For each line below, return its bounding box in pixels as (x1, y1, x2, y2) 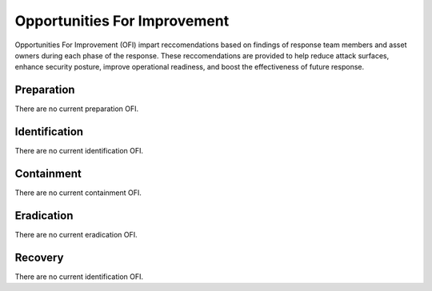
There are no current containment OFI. (14, 188, 142, 197)
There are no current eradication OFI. (14, 229, 138, 239)
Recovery (14, 250, 64, 264)
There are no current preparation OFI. (14, 104, 139, 114)
